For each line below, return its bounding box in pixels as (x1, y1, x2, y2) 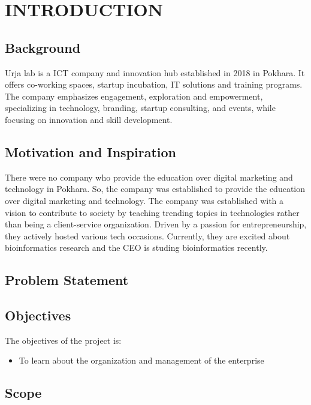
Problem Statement (5, 271, 129, 289)
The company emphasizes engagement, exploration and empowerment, (5, 89, 263, 102)
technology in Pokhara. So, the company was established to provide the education (5, 182, 306, 195)
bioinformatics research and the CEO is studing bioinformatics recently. (5, 241, 268, 254)
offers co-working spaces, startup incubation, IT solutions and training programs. (5, 78, 303, 91)
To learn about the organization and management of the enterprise (19, 354, 264, 367)
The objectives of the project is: (5, 334, 122, 346)
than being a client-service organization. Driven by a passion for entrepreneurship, (5, 218, 307, 230)
